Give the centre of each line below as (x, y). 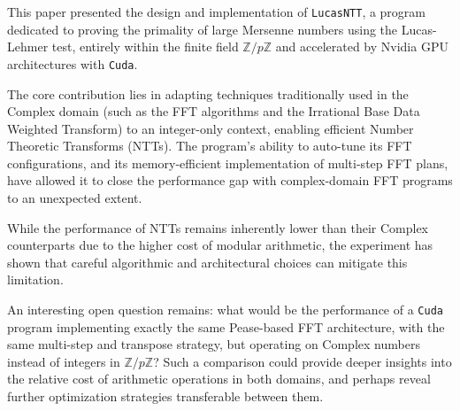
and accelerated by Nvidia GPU (362, 47)
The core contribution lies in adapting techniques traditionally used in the (208, 93)
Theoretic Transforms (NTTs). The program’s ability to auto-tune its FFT (210, 146)
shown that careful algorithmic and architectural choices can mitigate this (207, 262)
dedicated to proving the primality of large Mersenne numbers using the (203, 29)
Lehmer (28, 47)
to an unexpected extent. (75, 198)
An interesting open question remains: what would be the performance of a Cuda (225, 310)
